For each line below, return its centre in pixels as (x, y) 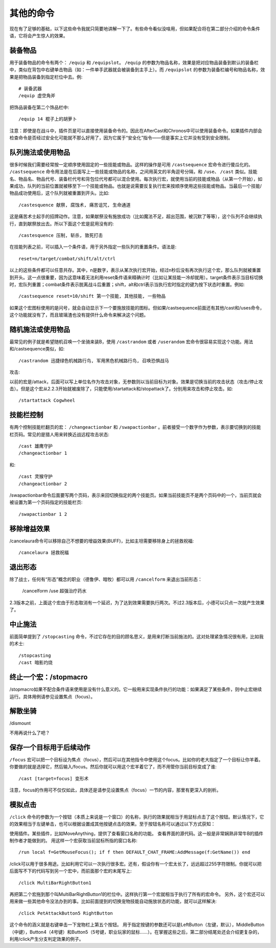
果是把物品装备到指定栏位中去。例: (46, 77)
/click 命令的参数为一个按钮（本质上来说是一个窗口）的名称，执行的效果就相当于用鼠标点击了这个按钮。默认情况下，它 (137, 817)
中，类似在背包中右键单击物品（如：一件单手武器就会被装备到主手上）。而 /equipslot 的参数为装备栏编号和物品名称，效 (137, 70)
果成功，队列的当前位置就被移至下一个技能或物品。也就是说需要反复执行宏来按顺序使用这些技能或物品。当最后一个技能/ (136, 186)
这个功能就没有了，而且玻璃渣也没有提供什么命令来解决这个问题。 (79, 315)
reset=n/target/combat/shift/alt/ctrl (67, 259)
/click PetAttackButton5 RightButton (66, 913)
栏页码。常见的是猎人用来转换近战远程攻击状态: (60, 434)
